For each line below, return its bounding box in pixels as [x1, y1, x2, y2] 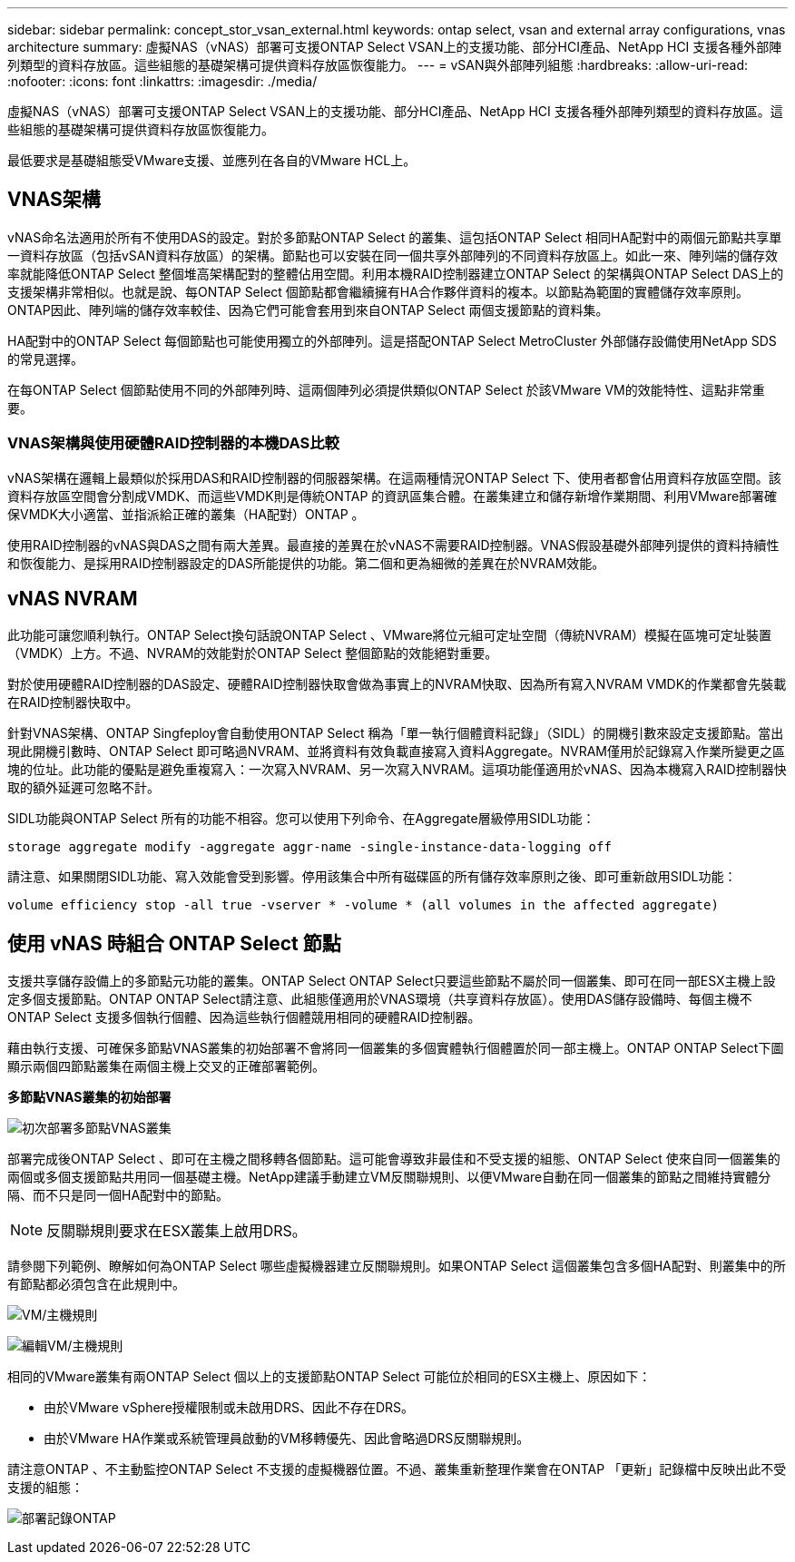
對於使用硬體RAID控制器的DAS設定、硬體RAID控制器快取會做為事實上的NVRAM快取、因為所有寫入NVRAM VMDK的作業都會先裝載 [7, 676, 787, 693]
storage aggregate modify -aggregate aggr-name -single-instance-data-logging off [7, 840, 612, 855]
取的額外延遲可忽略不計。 [7, 780, 160, 796]
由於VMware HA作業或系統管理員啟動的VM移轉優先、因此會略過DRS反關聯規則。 [44, 1430, 530, 1447]
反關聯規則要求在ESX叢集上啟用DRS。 [46, 1222, 307, 1241]
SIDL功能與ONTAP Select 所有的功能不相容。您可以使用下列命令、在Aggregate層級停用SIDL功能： [7, 810, 595, 827]
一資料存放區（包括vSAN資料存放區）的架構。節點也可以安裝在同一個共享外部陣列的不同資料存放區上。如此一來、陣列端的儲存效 [7, 247, 779, 263]
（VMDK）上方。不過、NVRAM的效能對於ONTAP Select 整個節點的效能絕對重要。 [7, 645, 498, 662]
